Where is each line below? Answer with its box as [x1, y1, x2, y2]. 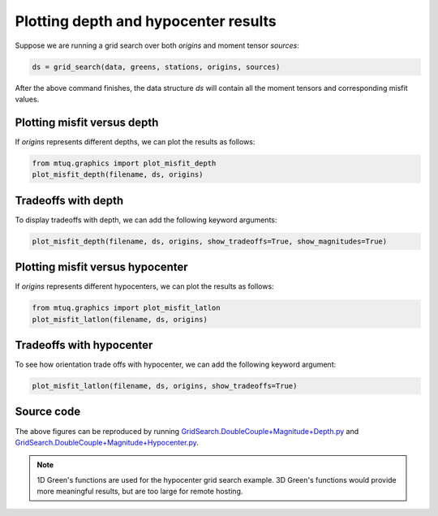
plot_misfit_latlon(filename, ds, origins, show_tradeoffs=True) [32, 381, 298, 391]
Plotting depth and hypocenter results [15, 12, 277, 30]
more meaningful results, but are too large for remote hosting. [36, 487, 243, 497]
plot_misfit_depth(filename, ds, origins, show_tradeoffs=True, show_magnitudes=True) [32, 236, 388, 246]
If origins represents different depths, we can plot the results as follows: [15, 136, 255, 146]
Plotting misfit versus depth [15, 115, 159, 129]
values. [15, 94, 40, 104]
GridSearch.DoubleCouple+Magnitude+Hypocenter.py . [15, 437, 199, 447]
